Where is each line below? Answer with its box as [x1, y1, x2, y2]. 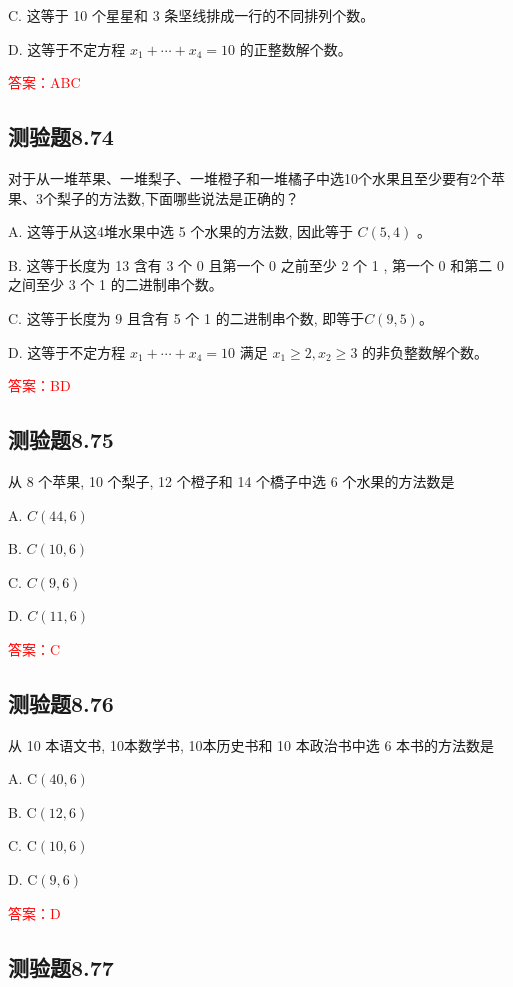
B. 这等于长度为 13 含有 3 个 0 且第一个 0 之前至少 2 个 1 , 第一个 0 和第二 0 [8, 254, 504, 275]
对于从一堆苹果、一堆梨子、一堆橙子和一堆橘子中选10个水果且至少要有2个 [8, 167, 491, 188]
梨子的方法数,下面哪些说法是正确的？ [56, 187, 299, 208]
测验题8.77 [8, 951, 114, 982]
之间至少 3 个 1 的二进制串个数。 [8, 274, 223, 295]
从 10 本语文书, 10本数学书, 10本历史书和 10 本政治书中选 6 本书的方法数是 [8, 734, 495, 755]
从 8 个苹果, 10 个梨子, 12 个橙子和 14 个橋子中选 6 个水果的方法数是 [8, 470, 455, 491]
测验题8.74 [8, 121, 114, 152]
